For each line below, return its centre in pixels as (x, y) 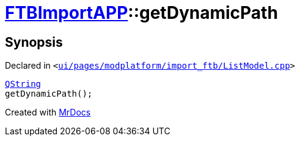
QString (23, 84)
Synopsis (34, 42)
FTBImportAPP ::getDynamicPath (141, 13)
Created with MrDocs (48, 112)
